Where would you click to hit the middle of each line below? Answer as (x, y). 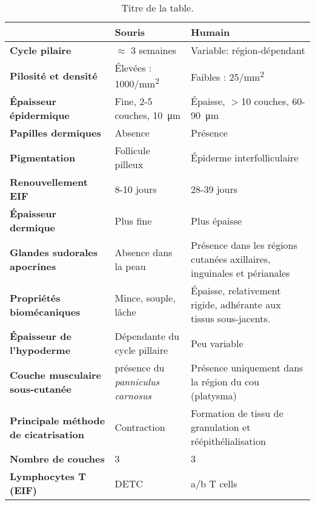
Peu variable (217, 343)
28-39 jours (214, 189)
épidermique (40, 115)
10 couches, (265, 101)
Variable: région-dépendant (248, 50)
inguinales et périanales (240, 273)
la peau (130, 266)
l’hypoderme (40, 350)
